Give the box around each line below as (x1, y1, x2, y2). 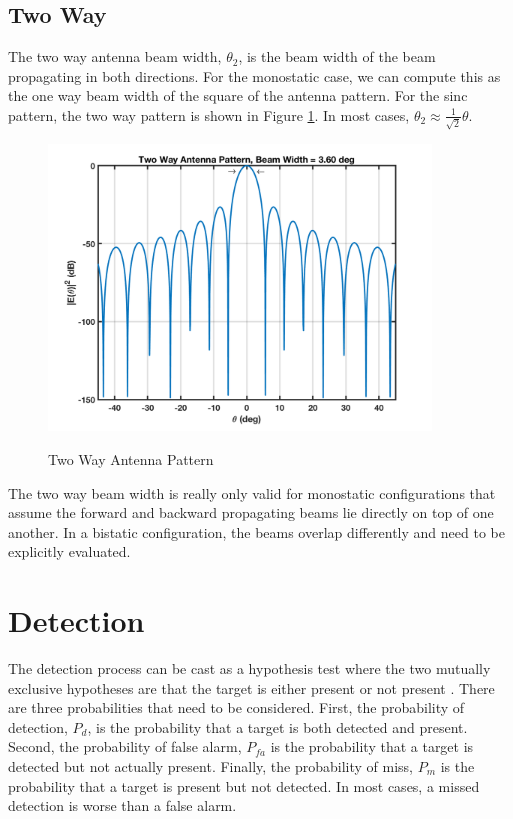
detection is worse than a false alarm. (8, 795, 237, 816)
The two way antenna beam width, (8, 46, 222, 67)
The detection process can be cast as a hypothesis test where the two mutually (8, 658, 491, 678)
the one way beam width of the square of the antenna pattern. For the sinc (8, 85, 468, 106)
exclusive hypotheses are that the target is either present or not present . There (8, 677, 495, 698)
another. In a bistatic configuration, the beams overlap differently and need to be (8, 521, 505, 542)
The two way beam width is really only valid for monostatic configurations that (8, 482, 496, 503)
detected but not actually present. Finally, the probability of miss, (8, 755, 413, 776)
